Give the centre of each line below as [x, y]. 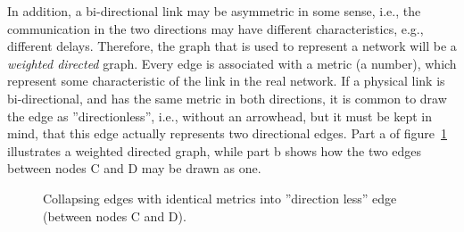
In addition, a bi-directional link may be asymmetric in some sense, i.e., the [214, 11]
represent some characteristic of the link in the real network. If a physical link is [226, 81]
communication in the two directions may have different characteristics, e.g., [215, 28]
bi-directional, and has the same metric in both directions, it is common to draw [227, 98]
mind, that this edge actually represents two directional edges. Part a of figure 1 [228, 133]
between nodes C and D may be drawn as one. [134, 168]
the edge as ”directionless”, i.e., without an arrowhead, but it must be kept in [220, 116]
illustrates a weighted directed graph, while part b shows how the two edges [215, 150]
